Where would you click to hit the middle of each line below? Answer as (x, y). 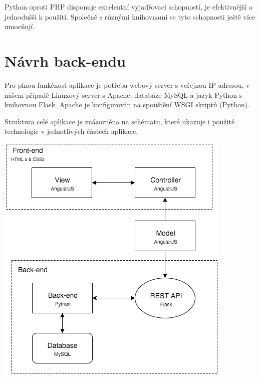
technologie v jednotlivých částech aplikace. (71, 131)
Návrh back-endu (65, 60)
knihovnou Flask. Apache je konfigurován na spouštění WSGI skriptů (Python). (127, 105)
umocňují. (20, 26)
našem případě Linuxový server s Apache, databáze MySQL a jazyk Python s (123, 94)
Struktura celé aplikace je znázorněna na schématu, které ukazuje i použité (120, 121)
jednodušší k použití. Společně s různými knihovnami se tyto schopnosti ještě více (130, 16)
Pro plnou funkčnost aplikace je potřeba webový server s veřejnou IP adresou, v (127, 84)
